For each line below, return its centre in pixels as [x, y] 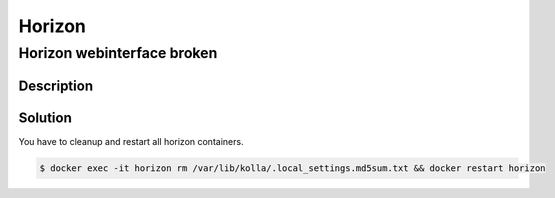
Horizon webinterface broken [118, 53]
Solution [45, 117]
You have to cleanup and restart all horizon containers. [131, 141]
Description [56, 85]
